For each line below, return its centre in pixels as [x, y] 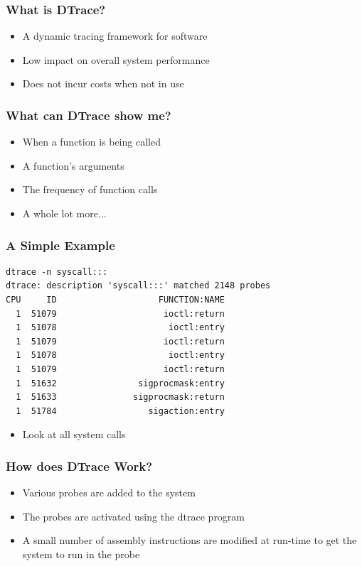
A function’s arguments [73, 165]
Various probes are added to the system [109, 492]
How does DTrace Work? [79, 466]
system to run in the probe [81, 554]
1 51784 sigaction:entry [120, 411]
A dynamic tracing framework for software [115, 36]
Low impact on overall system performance [116, 59]
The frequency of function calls [90, 189]
